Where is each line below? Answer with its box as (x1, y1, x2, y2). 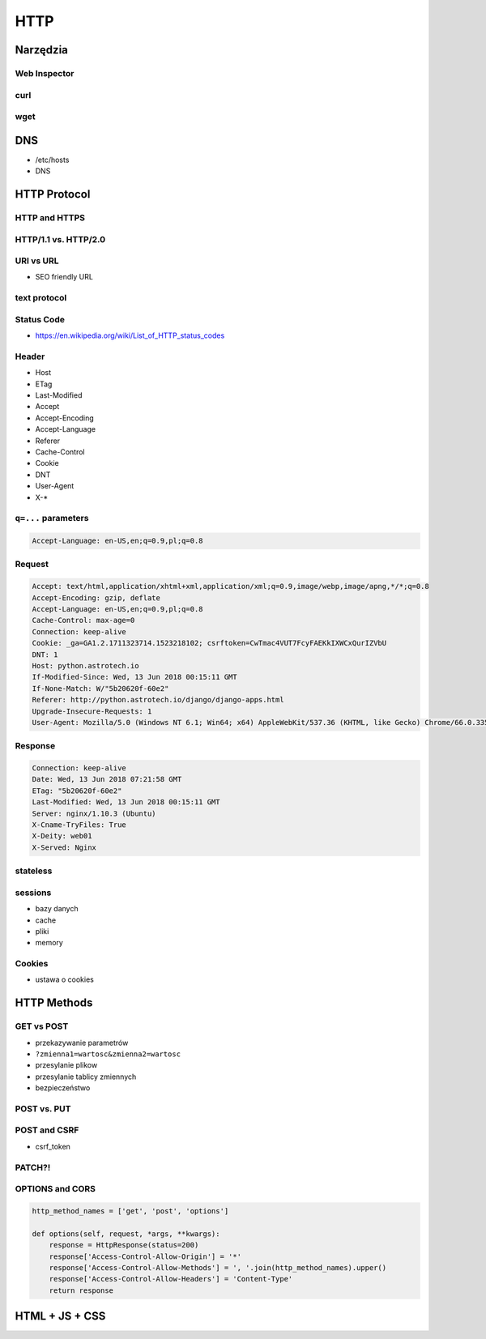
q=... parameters (15, 513, 89, 524)
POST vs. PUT (15, 1102, 71, 1114)
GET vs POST (15, 1021, 69, 1032)
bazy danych (35, 904, 79, 914)
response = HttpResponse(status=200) (49, 1240, 199, 1250)
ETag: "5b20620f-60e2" (32, 786, 122, 795)
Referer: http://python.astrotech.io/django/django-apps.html (32, 695, 284, 705)
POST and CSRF (15, 1124, 79, 1136)
